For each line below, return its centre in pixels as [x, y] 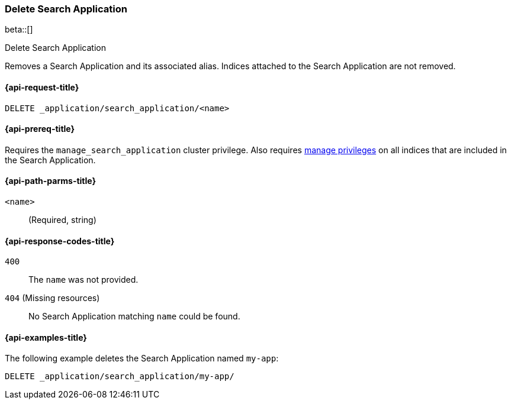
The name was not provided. [83, 280]
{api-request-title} [42, 87]
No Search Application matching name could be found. [134, 316]
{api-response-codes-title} [60, 241]
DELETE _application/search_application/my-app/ [120, 376]
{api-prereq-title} [40, 129]
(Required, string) [62, 220]
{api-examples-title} [46, 337]
